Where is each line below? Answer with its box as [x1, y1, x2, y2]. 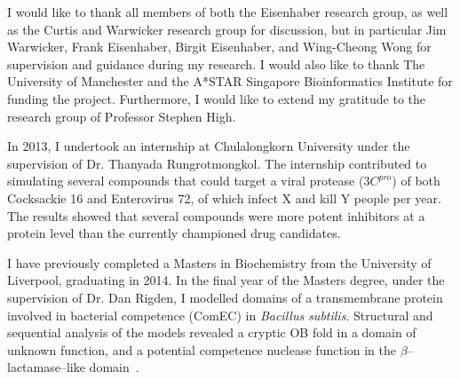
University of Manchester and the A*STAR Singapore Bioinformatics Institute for [7, 72, 453, 91]
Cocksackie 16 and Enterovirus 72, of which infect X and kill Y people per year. [7, 188, 441, 207]
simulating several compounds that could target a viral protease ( [7, 171, 364, 190]
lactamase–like [7, 358, 85, 376]
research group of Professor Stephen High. [7, 107, 236, 125]
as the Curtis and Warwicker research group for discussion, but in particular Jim [7, 20, 447, 38]
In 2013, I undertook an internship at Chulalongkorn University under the [7, 137, 410, 155]
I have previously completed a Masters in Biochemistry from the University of [7, 253, 432, 272]
